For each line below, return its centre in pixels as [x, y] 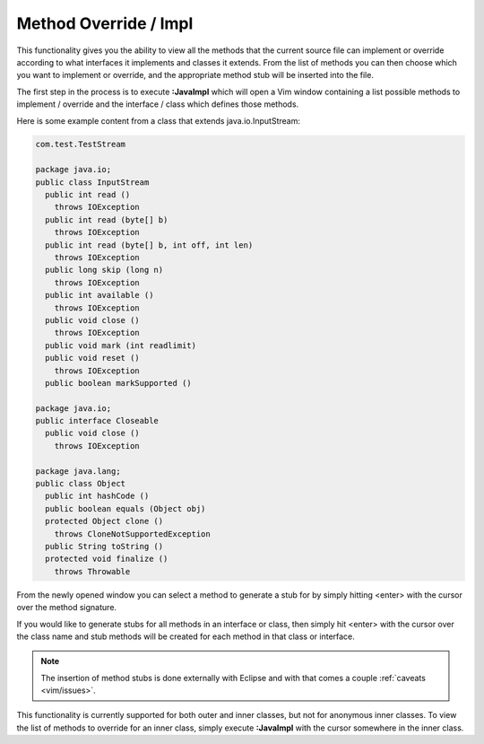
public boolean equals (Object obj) [125, 508]
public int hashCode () [97, 496]
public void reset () [93, 358]
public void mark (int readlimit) [121, 345]
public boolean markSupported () [118, 383]
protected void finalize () [107, 559]
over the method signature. [66, 608]
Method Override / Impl [105, 23]
